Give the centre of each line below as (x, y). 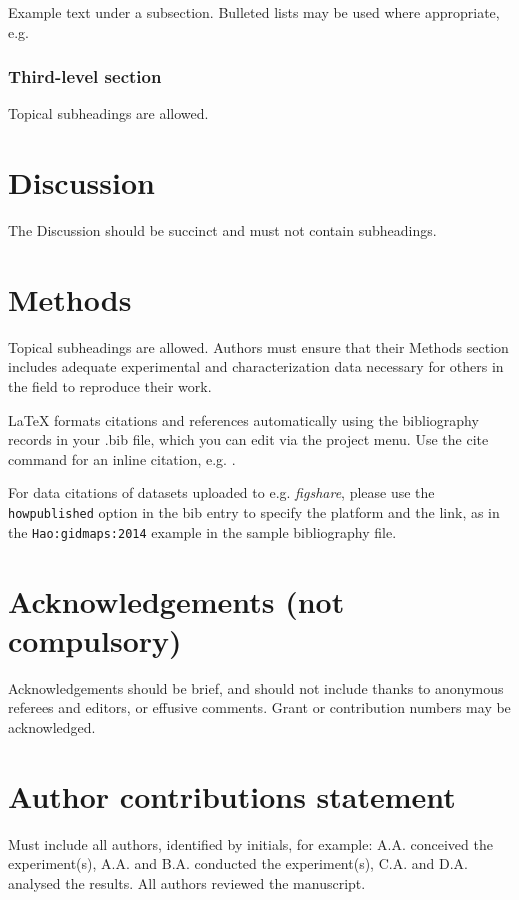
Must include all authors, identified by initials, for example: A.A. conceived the (250, 843)
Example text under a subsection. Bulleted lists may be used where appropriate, (254, 12)
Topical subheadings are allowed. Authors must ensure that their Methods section (258, 346)
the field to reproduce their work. (110, 386)
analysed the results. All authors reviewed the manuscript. (187, 882)
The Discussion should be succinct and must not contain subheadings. (222, 230)
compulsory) (95, 639)
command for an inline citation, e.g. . (122, 458)
